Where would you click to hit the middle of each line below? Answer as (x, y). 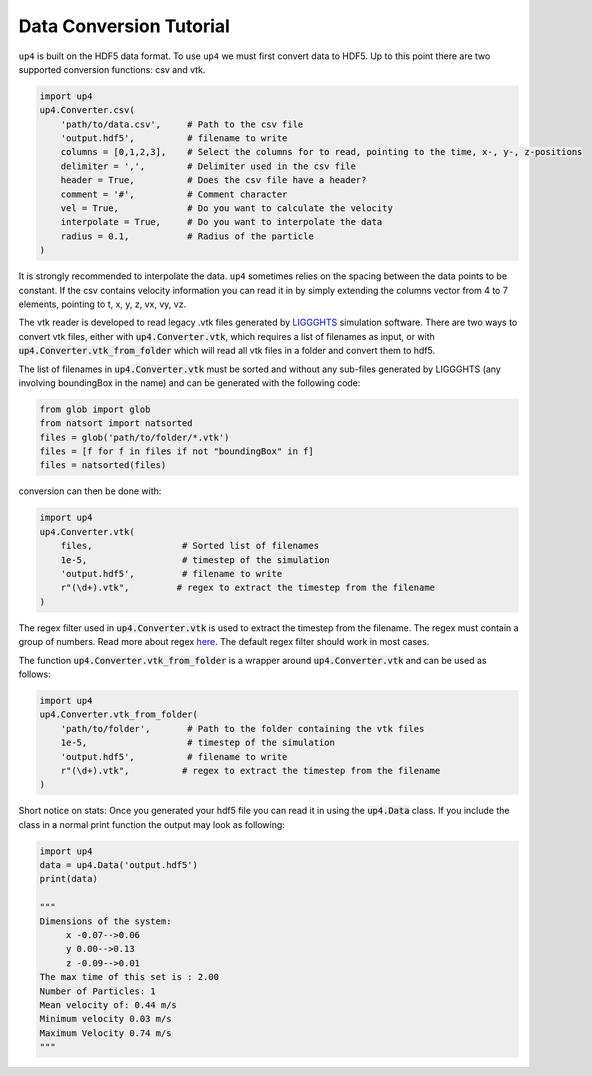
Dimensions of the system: (105, 921)
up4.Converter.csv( (87, 110)
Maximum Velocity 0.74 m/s (105, 1033)
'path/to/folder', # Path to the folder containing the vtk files (242, 728)
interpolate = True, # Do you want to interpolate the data (221, 222)
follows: (34, 674)
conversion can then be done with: (90, 491)
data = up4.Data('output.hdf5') (119, 865)
